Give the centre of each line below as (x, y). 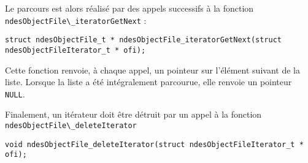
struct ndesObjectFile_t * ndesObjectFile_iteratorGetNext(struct (144, 40)
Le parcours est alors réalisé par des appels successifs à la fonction (129, 8)
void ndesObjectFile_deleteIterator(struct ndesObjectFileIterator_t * (154, 144)
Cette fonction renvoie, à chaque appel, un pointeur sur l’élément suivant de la (152, 70)
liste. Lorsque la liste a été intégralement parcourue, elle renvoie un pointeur (148, 82)
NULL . (15, 93)
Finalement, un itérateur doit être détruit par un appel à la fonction (133, 114)
